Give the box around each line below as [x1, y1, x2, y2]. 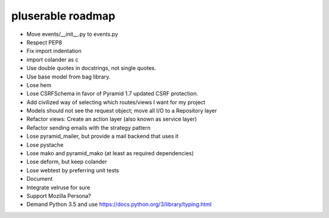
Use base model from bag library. [26, 73, 111, 80]
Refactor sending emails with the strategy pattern [26, 124, 151, 131]
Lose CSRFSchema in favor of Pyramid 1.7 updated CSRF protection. [26, 90, 199, 97]
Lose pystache [26, 141, 64, 149]
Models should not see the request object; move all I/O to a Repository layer [26, 107, 218, 114]
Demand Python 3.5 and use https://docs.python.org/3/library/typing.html [26, 201, 212, 208]
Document [26, 175, 53, 183]
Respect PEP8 [26, 38, 62, 46]
